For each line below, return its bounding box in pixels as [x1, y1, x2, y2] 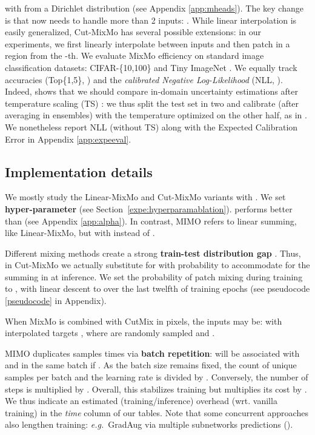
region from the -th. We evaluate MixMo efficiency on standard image [5, 49, 264, 62]
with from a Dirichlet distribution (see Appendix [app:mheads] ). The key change [5, 2, 303, 14]
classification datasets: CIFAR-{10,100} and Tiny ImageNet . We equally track [5, 61, 297, 73]
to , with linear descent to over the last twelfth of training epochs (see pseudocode [5, 282, 310, 295]
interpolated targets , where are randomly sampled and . [5, 326, 215, 339]
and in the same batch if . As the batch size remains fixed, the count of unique [5, 359, 297, 371]
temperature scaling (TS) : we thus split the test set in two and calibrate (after [5, 96, 299, 109]
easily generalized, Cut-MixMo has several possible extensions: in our [5, 25, 261, 38]
